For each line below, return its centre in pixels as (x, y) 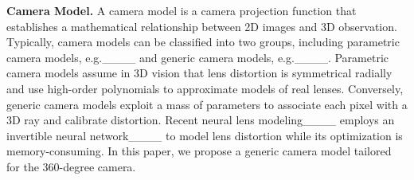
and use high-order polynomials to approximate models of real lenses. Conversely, (205, 88)
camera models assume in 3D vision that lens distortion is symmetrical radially (199, 73)
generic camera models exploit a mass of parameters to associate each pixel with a (207, 104)
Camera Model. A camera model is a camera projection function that (182, 10)
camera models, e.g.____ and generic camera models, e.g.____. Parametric (197, 57)
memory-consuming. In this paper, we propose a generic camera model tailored (199, 151)
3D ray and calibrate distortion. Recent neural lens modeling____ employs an (201, 120)
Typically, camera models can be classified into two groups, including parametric (203, 42)
